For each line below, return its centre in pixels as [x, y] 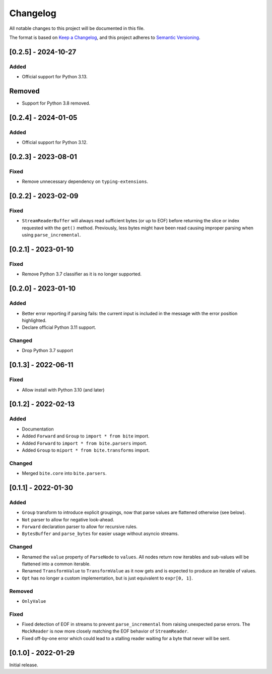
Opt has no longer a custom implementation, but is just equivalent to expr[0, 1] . [108, 578]
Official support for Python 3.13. [55, 77]
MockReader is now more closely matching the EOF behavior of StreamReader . [105, 631]
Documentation [38, 429]
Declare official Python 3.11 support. [59, 327]
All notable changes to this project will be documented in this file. [77, 28]
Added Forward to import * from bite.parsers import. [85, 443]
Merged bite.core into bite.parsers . [64, 473]
